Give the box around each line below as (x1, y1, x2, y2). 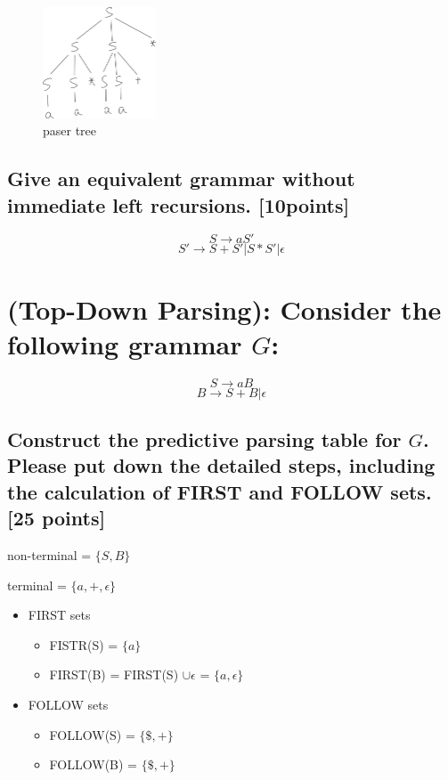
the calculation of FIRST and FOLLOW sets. (7, 477, 432, 505)
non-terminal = (7, 546, 92, 565)
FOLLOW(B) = (49, 755, 137, 774)
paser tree (43, 121, 97, 140)
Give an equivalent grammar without (7, 165, 355, 192)
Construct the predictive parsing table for (7, 426, 402, 453)
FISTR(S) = (49, 635, 118, 654)
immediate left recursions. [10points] (7, 191, 350, 218)
